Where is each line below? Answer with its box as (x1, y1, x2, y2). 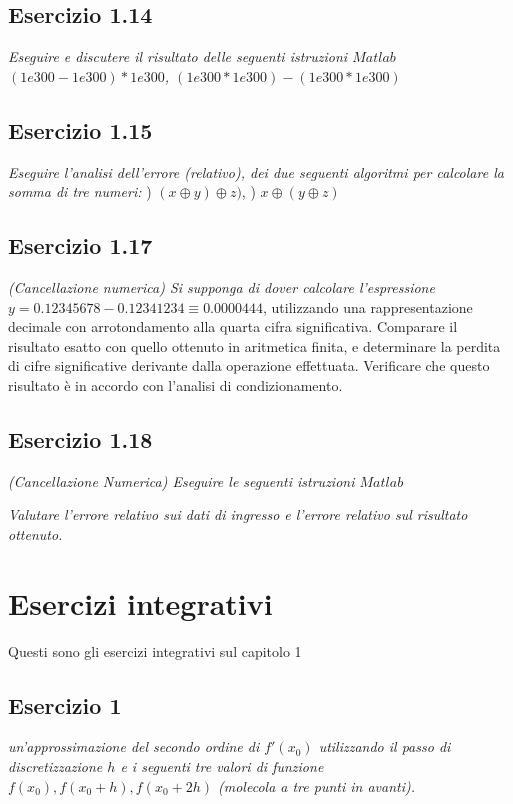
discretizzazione (8, 756, 103, 777)
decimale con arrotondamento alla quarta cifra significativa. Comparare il (8, 316, 458, 337)
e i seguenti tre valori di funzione (120, 756, 324, 777)
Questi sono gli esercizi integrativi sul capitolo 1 (8, 640, 302, 661)
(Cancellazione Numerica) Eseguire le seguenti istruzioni (8, 470, 355, 491)
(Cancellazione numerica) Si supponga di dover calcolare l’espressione (8, 276, 435, 297)
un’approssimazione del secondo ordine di (8, 736, 260, 757)
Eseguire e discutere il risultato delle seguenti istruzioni (8, 46, 348, 67)
